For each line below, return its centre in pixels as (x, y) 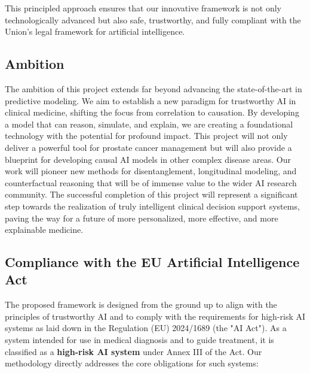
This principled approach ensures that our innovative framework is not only (143, 8)
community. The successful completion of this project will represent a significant (151, 194)
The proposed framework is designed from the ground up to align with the (141, 304)
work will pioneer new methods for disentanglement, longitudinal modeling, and (151, 171)
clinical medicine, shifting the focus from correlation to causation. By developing (152, 112)
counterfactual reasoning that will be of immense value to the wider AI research (151, 182)
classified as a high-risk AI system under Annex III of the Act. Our (133, 351)
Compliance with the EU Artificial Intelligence (152, 262)
